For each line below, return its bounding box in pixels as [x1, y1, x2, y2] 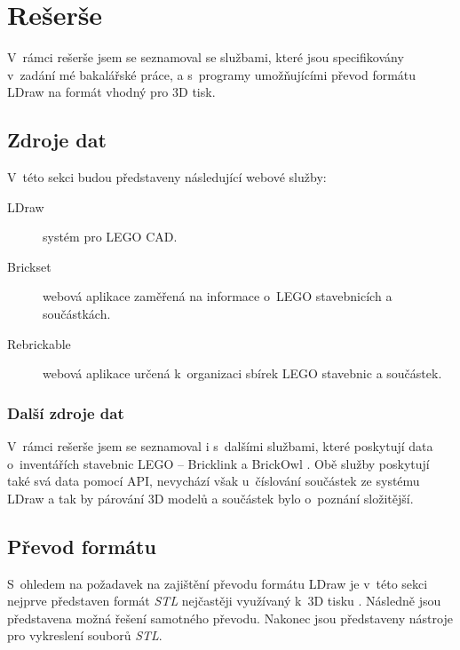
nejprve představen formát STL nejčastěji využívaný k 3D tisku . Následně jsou [7, 591, 441, 610]
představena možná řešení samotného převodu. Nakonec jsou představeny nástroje [7, 608, 453, 627]
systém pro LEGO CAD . [43, 227, 178, 246]
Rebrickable [7, 334, 71, 353]
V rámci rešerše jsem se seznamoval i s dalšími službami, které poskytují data [7, 437, 433, 456]
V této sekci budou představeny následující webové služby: [7, 168, 327, 186]
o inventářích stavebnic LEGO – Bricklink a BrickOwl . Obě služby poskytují [7, 454, 430, 472]
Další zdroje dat [7, 401, 124, 424]
